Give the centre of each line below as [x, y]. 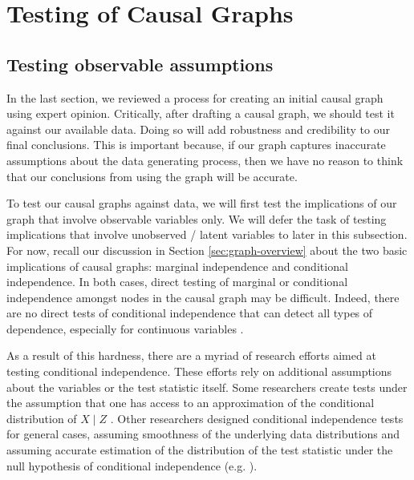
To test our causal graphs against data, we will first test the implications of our [202, 203]
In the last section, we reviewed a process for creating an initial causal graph [195, 97]
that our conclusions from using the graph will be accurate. [152, 176]
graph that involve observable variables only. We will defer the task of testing [197, 218]
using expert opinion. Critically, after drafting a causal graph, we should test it [201, 113]
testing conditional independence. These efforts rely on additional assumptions [199, 371]
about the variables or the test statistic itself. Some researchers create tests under [207, 387]
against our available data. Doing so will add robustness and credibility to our [198, 129]
